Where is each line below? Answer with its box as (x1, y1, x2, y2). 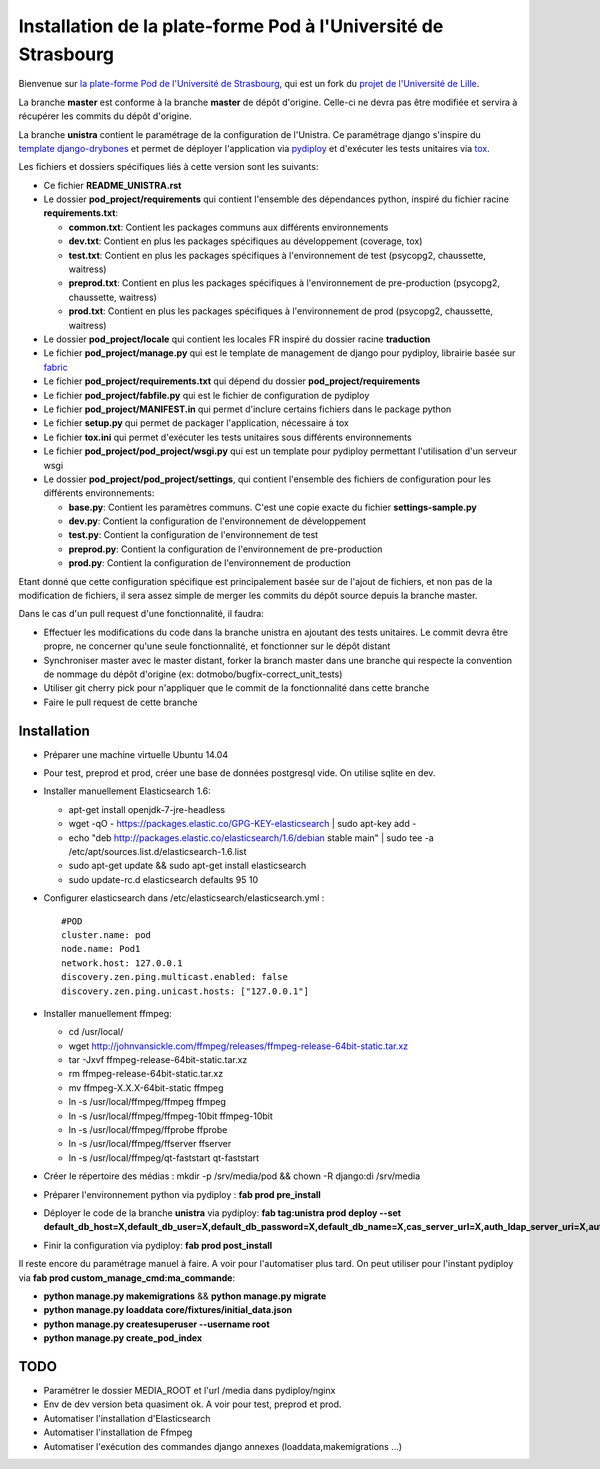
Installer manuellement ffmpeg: (43, 1007, 172, 1019)
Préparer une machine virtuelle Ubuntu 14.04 (43, 748, 229, 760)
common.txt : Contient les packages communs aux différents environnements (68, 221, 389, 233)
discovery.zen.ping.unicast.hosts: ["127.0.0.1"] (61, 985, 310, 997)
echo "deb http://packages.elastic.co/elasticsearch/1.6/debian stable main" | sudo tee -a (68, 831, 434, 844)
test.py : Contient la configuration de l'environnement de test (68, 529, 319, 541)
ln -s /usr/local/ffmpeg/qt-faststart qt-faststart (68, 1151, 260, 1164)
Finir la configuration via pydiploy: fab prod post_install (43, 1239, 273, 1251)
